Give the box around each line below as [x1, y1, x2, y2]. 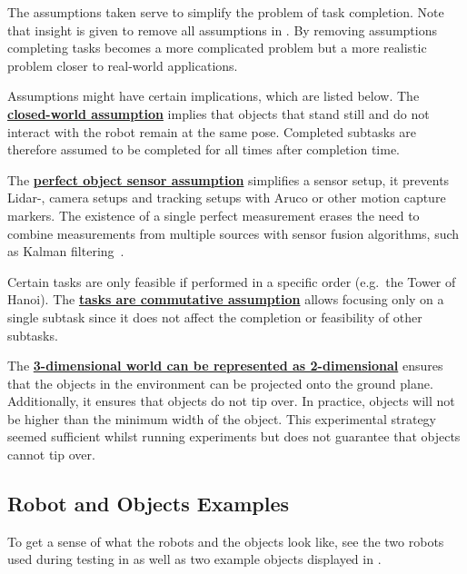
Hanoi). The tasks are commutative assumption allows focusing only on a [7, 290, 444, 309]
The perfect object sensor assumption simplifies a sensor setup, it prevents [7, 170, 450, 189]
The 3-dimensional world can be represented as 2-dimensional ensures [7, 356, 443, 375]
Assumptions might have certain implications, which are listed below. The [7, 86, 420, 105]
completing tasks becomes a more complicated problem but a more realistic [7, 38, 427, 57]
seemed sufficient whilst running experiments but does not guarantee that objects [7, 427, 461, 446]
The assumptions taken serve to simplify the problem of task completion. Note [7, 3, 444, 21]
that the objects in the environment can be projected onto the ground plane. [7, 373, 433, 392]
